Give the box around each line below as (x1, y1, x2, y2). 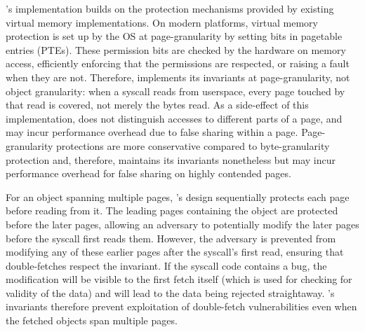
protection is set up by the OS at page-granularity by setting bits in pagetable (6, 29, 343, 43)
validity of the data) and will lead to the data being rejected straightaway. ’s (6, 285, 335, 300)
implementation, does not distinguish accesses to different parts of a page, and (6, 111, 343, 125)
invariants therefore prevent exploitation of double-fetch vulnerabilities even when (6, 299, 357, 314)
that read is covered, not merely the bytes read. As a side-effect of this (6, 97, 309, 112)
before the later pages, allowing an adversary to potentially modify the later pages (6, 216, 359, 231)
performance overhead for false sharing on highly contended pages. (6, 166, 291, 181)
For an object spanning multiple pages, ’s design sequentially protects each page (6, 189, 350, 204)
